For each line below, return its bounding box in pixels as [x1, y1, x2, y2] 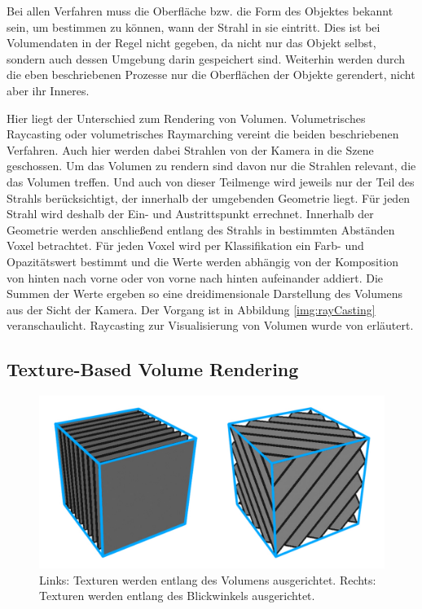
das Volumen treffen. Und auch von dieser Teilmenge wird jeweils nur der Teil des [7, 173, 415, 190]
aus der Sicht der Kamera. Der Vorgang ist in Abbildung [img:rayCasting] [7, 300, 376, 318]
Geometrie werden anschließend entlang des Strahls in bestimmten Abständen [7, 221, 395, 238]
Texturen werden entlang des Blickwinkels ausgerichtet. [39, 587, 315, 604]
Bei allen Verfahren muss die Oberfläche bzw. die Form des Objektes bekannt [7, 2, 393, 19]
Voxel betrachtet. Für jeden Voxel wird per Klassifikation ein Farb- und [7, 237, 364, 254]
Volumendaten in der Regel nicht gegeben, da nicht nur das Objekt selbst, [7, 34, 376, 51]
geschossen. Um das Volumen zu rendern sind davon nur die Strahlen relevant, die [7, 157, 416, 174]
